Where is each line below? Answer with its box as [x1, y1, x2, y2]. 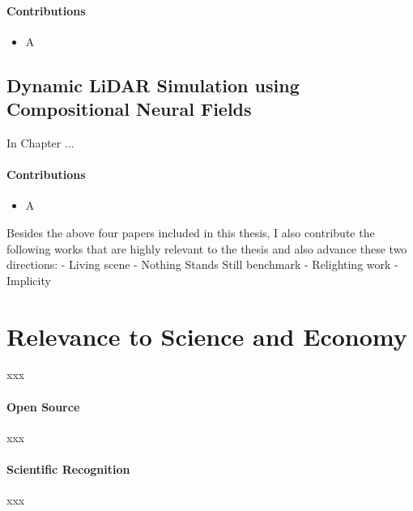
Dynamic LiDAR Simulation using [6, 72, 300, 97]
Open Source [6, 398, 80, 415]
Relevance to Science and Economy [6, 319, 407, 352]
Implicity [6, 271, 51, 288]
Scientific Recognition [6, 461, 130, 478]
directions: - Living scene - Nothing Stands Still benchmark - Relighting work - [6, 256, 398, 273]
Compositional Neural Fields [6, 96, 252, 121]
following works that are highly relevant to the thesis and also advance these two [6, 240, 407, 257]
